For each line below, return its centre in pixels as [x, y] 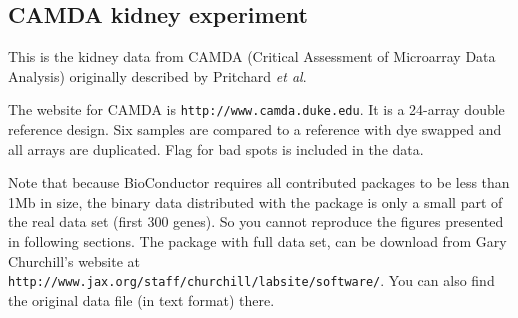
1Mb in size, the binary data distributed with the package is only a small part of [255, 201]
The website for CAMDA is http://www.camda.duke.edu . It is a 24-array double [256, 109]
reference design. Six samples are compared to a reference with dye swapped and [255, 129]
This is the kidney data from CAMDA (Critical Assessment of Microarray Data [252, 56]
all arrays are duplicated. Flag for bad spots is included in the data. [216, 148]
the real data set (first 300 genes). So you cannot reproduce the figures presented [256, 221]
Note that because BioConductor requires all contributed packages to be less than [259, 182]
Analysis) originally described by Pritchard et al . [157, 75]
